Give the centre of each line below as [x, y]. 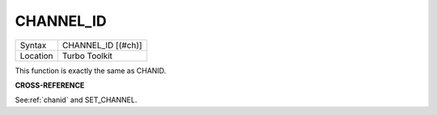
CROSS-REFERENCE [50, 85]
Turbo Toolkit [87, 55]
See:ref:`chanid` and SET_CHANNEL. [76, 100]
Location [36, 55]
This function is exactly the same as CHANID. [91, 70]
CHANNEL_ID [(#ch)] [102, 45]
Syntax [33, 45]
